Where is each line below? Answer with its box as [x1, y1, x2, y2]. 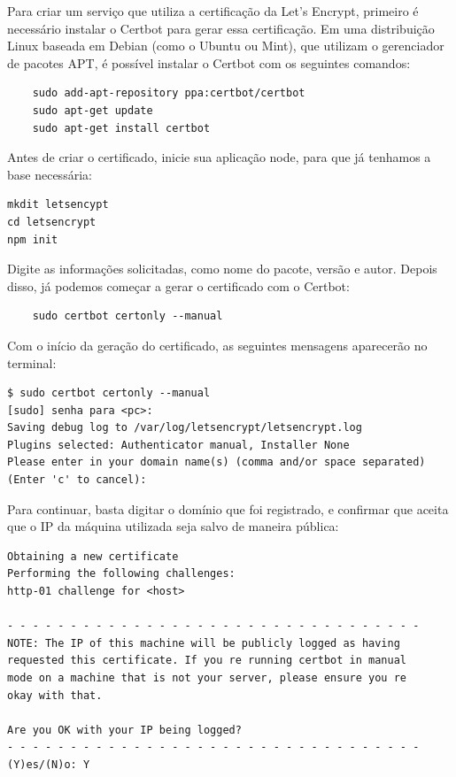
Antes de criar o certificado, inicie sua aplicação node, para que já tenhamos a [7, 148, 431, 166]
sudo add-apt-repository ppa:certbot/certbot [32, 87, 305, 100]
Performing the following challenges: [7, 567, 236, 581]
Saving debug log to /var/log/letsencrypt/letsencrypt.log [7, 421, 362, 435]
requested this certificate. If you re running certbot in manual [7, 654, 407, 667]
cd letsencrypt [7, 215, 97, 228]
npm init [7, 233, 58, 246]
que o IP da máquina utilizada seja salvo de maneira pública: [7, 517, 339, 535]
